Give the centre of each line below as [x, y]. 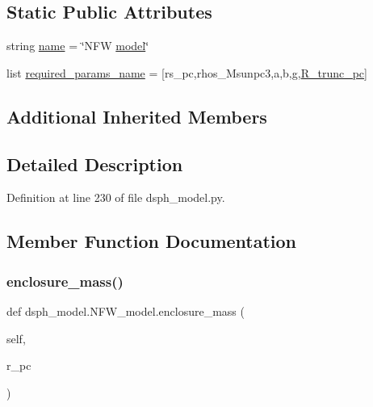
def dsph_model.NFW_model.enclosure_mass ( [126, 310]
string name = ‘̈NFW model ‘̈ [78, 46]
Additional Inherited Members [137, 116]
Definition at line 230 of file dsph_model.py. [116, 197]
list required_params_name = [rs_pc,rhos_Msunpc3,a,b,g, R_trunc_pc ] [187, 72]
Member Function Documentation [152, 241]
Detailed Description [95, 164]
